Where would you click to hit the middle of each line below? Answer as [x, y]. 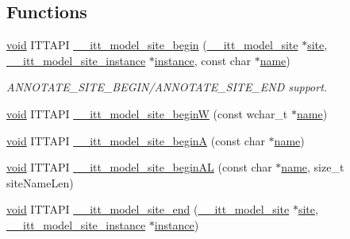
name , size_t [313, 167]
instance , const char [202, 60]
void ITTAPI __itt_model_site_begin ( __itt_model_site [152, 45]
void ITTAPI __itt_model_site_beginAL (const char [139, 167]
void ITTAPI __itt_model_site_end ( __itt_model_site [148, 209]
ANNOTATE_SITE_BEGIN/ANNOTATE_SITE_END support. [167, 87]
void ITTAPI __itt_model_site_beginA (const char [136, 140]
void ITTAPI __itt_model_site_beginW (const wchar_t [147, 113]
